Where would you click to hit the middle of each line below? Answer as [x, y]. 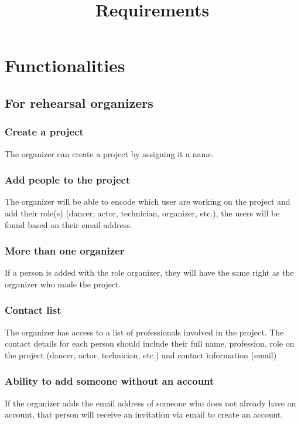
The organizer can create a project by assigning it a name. [110, 153]
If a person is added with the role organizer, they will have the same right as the [149, 272]
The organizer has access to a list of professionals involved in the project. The [144, 332]
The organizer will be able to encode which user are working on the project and [148, 201]
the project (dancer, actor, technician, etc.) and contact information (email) [141, 355]
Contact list [33, 310]
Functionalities [65, 65]
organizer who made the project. [63, 284]
